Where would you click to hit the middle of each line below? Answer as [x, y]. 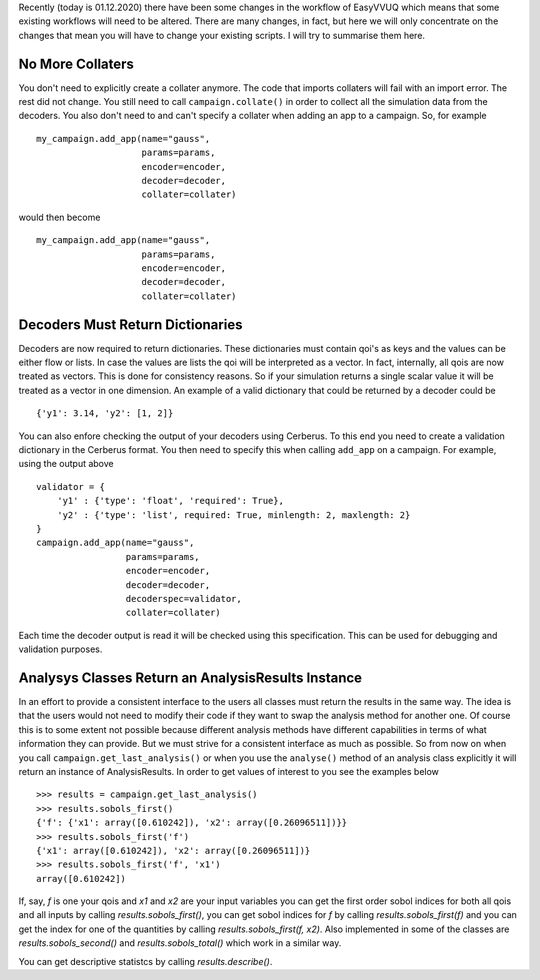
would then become [59, 217]
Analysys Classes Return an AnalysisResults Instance [190, 677]
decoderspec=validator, [183, 598]
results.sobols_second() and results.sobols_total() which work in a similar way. [180, 943]
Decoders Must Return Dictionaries [130, 324]
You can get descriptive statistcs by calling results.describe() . [145, 961]
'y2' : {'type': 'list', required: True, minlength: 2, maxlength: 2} [233, 514]
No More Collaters [76, 63]
